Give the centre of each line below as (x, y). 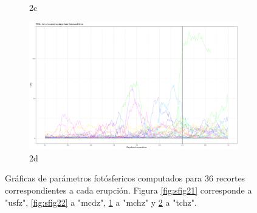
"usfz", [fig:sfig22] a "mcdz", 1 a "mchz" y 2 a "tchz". (101, 202)
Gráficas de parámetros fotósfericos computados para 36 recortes (125, 178)
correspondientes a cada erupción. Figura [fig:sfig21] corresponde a (128, 190)
